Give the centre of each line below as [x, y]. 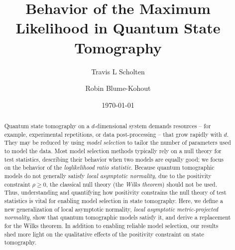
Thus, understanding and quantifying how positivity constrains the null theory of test [115, 192]
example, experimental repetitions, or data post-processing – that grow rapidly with [113, 134]
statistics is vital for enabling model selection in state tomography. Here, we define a [114, 200]
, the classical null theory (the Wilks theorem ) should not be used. [131, 184]
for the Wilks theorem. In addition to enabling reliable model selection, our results [111, 225]
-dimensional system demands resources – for [153, 126]
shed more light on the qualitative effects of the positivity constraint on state [104, 234]
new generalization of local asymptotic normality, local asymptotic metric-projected [111, 209]
